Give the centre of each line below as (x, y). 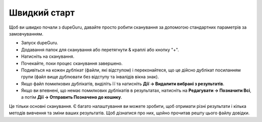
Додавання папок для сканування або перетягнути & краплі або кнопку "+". (100, 50)
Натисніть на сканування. (48, 56)
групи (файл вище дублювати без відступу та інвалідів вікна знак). (90, 77)
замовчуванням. (26, 34)
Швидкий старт (42, 13)
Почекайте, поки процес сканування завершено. (72, 63)
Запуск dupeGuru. (40, 43)
